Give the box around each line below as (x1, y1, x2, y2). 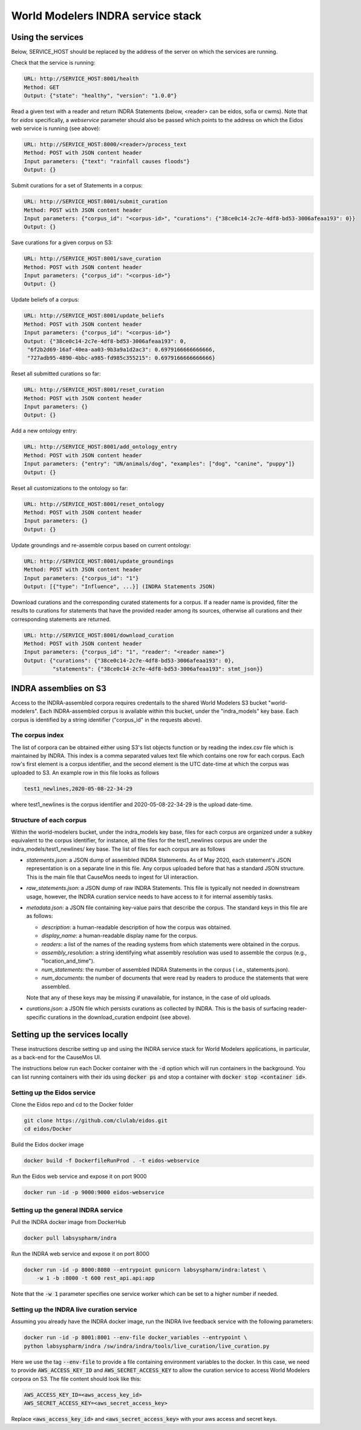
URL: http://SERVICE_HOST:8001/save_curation (24, 255, 161, 262)
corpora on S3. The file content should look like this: (11, 1375, 141, 1382)
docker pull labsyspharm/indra (24, 1234, 117, 1241)
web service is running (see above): (11, 125, 101, 132)
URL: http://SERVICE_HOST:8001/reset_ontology (24, 501, 164, 507)
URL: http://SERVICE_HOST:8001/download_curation (24, 632, 174, 639)
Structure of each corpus (11, 816, 87, 824)
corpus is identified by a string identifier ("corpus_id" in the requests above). (11, 716, 203, 723)
